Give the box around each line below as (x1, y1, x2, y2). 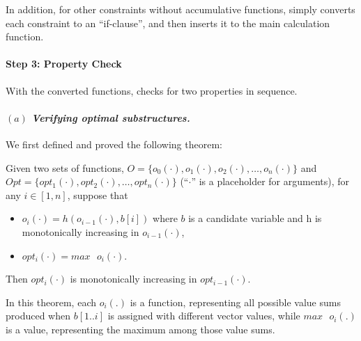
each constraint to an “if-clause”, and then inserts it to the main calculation (6, 15, 330, 30)
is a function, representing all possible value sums (130, 294, 341, 309)
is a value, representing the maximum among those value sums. (6, 322, 275, 336)
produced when (6, 308, 71, 323)
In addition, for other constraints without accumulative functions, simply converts (6, 2, 355, 16)
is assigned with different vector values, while (107, 308, 300, 323)
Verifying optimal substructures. (31, 110, 190, 125)
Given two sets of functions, (6, 160, 124, 175)
